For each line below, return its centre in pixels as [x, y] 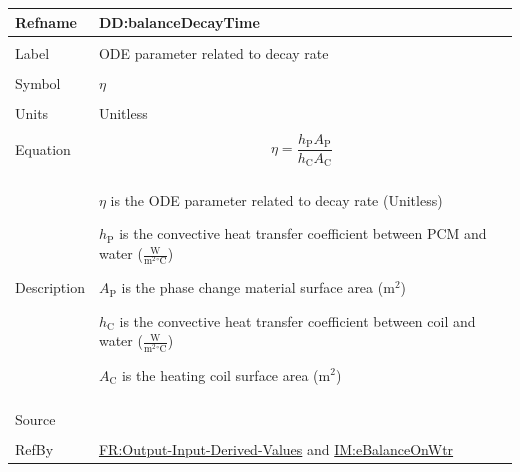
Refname [46, 21]
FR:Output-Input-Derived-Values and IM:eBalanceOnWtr [276, 448]
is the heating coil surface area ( [220, 374]
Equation [43, 149]
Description [50, 287]
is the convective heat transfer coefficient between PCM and [303, 233]
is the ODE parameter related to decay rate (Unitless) [276, 199]
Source [35, 418]
